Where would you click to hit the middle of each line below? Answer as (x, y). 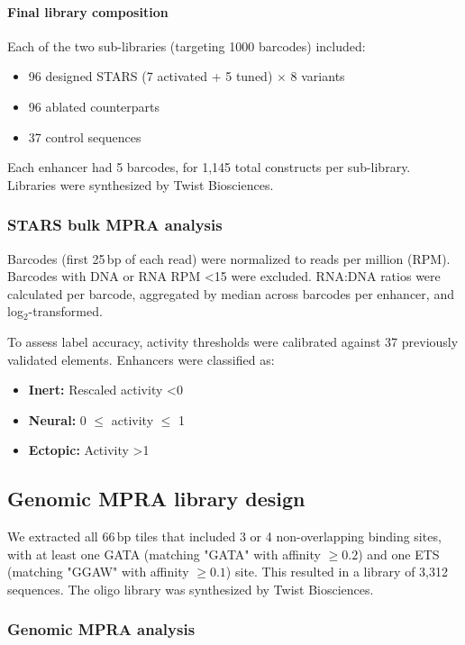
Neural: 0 (57, 419)
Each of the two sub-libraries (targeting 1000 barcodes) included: (187, 45)
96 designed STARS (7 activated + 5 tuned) (150, 76)
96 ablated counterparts (94, 106)
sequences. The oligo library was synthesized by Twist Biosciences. (191, 589)
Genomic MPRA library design (156, 499)
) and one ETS (399, 554)
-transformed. (65, 311)
